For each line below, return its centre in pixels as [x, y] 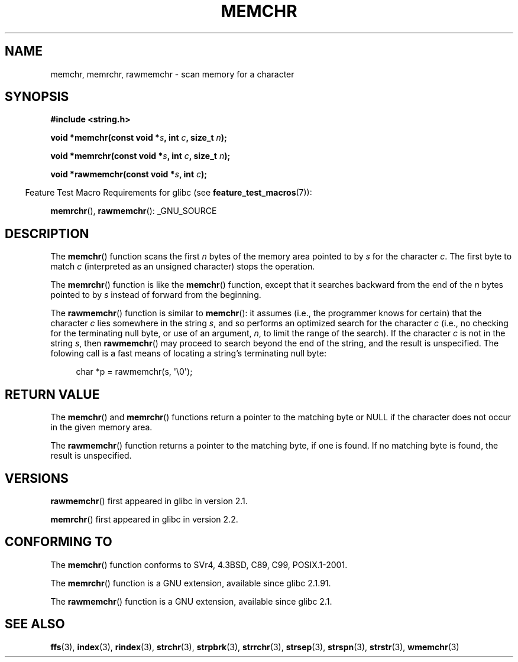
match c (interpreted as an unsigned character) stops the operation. [183, 267]
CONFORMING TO [59, 542]
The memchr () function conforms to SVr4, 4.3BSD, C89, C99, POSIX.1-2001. [199, 564]
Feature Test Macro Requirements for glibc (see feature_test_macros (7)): [169, 193]
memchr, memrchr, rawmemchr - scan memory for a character [172, 74]
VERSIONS [37, 478]
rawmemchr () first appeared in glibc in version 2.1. [149, 501]
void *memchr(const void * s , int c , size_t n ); [139, 138]
